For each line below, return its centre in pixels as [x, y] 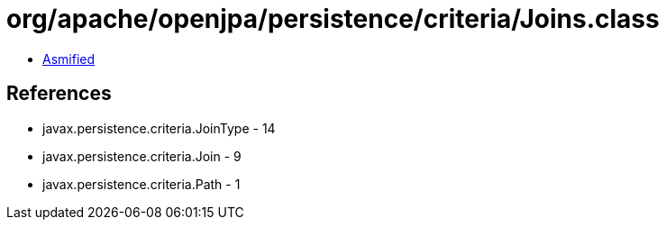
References [59, 94]
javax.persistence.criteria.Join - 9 [142, 156]
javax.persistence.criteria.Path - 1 [141, 184]
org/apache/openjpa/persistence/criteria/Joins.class [333, 19]
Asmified [69, 59]
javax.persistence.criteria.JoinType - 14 [159, 128]
